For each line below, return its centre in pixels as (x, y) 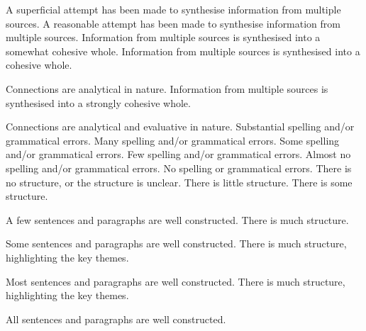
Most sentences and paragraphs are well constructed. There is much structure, (176, 281)
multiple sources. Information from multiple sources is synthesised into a (163, 37)
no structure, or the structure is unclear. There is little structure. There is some (179, 182)
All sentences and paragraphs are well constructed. (116, 319)
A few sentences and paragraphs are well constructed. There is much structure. (177, 219)
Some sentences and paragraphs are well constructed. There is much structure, (176, 243)
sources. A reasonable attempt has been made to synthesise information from (173, 23)
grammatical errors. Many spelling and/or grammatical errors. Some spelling (173, 140)
